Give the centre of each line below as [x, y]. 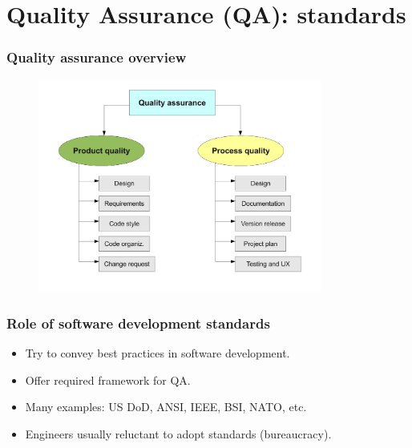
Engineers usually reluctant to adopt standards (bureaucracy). [178, 433]
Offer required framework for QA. [108, 379]
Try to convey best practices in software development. [158, 352]
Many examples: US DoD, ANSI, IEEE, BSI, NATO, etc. [166, 407]
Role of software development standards [138, 323]
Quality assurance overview [97, 57]
